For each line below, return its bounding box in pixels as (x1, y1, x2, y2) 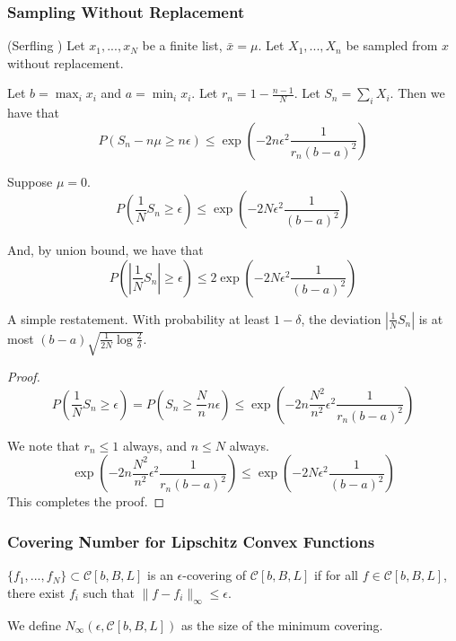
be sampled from (346, 36, 438, 55)
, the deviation (301, 309, 381, 328)
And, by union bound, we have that (7, 241, 204, 259)
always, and (122, 435, 188, 454)
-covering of (182, 566, 247, 584)
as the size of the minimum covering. (180, 615, 383, 634)
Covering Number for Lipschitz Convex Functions (7, 530, 375, 552)
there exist (7, 583, 66, 601)
